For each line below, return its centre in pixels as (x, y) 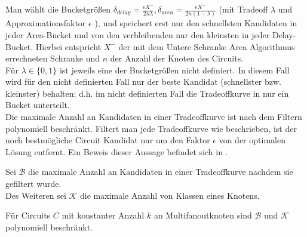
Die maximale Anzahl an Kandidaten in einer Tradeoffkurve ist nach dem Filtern (154, 117)
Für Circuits (28, 215)
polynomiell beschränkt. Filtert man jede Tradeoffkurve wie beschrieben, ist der (151, 128)
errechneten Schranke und (53, 58)
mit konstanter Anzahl (103, 215)
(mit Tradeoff (243, 9)
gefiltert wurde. (33, 184)
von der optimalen (252, 140)
